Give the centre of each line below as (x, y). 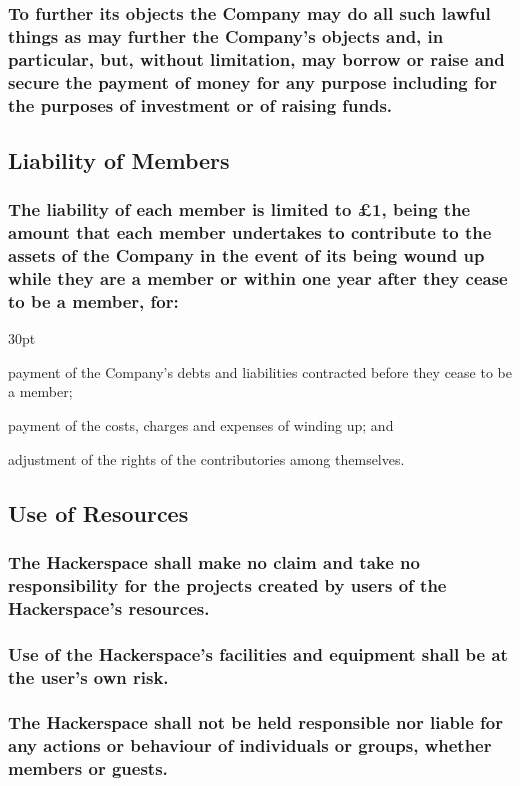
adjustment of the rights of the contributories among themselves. (206, 458)
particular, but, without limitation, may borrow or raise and (256, 58)
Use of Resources (98, 512)
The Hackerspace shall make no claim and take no (214, 561)
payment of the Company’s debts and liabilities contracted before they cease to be (260, 371)
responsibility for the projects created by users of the (227, 584)
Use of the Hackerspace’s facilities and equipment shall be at (258, 653)
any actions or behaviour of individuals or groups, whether (250, 745)
